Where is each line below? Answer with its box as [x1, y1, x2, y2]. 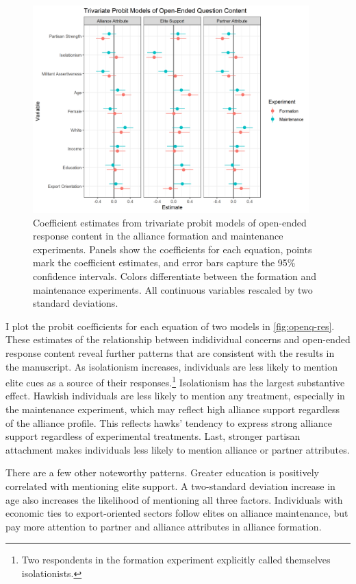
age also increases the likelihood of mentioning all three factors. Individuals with [5, 492, 343, 506]
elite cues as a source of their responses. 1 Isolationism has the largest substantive [5, 373, 345, 389]
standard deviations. [33, 296, 118, 310]
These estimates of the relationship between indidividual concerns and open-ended [5, 332, 351, 347]
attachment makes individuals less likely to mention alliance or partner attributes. [5, 442, 350, 456]
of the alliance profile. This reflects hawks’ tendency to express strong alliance [5, 415, 332, 430]
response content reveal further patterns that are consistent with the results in [5, 346, 335, 360]
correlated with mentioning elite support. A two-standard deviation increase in [5, 479, 335, 493]
